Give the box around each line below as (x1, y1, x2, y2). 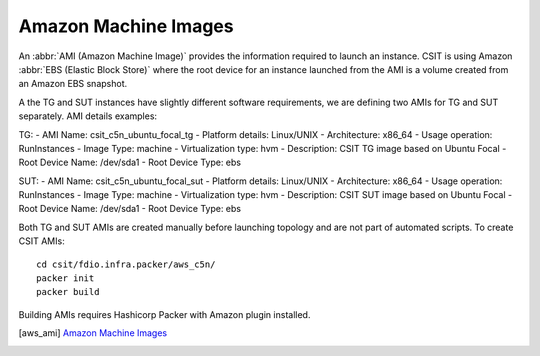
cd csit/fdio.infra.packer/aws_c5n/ (36, 258, 216, 270)
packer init (36, 273, 95, 284)
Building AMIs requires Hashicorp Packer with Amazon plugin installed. (18, 308, 311, 320)
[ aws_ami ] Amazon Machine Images (18, 327, 168, 339)
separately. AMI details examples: (18, 110, 158, 122)
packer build (36, 286, 100, 298)
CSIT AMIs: (18, 235, 65, 247)
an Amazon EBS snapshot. (18, 78, 128, 90)
